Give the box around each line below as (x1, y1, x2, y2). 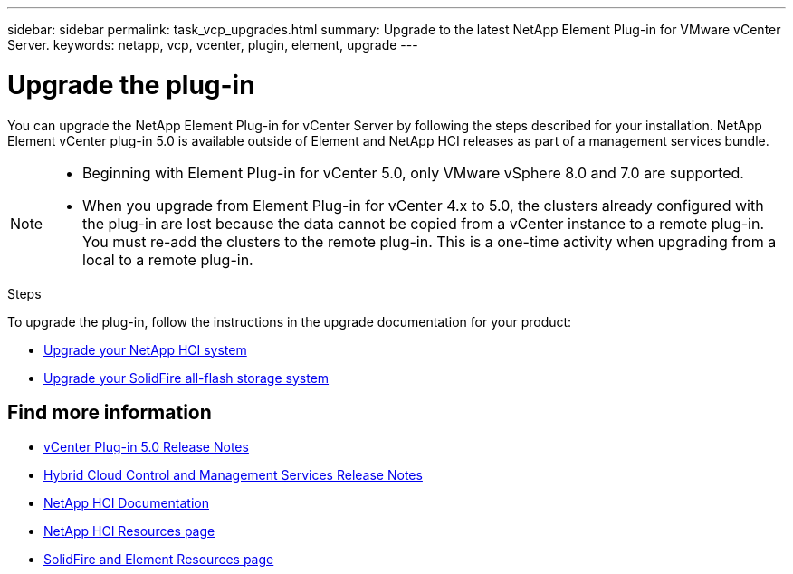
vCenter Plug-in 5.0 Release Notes (43, 439, 249, 455)
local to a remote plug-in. (82, 250, 253, 269)
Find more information (7, 400, 212, 424)
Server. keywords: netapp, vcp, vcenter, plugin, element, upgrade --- (7, 37, 418, 53)
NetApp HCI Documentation (43, 495, 209, 512)
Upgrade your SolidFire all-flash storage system (43, 369, 330, 386)
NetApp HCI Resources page (43, 523, 215, 540)
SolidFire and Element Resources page (43, 551, 274, 568)
